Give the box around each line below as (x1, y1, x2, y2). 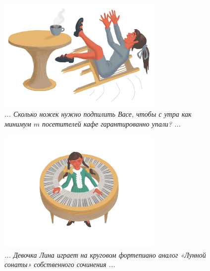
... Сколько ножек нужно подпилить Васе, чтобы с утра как (4, 109, 192, 119)
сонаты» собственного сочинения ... (4, 259, 115, 270)
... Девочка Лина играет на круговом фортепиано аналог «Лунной (4, 249, 206, 260)
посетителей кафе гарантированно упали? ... (42, 118, 181, 129)
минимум (4, 118, 31, 129)
